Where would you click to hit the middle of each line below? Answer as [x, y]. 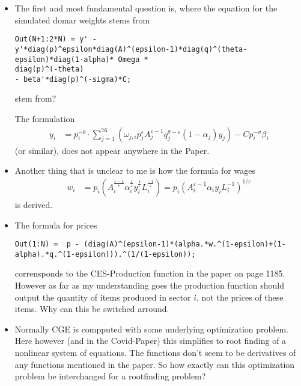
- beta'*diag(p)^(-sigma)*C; [73, 79]
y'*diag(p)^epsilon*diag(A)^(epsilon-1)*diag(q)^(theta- [131, 49]
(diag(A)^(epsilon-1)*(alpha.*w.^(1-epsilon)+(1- [185, 244]
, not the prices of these [240, 297]
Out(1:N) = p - [47, 244]
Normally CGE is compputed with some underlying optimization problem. [152, 329]
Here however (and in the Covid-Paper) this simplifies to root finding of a [150, 341]
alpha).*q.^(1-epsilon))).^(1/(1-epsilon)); [105, 254]
